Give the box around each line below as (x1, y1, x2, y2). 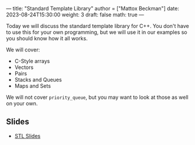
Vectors (14, 64, 34, 71)
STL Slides (14, 132, 41, 139)
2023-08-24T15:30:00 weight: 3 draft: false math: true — (6, 11, 145, 18)
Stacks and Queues (14, 76, 62, 83)
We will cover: (6, 46, 40, 53)
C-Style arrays (14, 58, 50, 64)
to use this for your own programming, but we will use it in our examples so (6, 29, 187, 36)
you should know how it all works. (6, 35, 88, 42)
